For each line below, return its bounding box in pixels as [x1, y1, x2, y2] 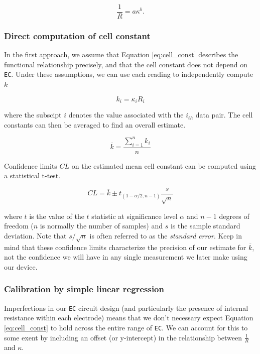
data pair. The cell [195, 109, 253, 120]
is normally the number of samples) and [40, 220, 163, 231]
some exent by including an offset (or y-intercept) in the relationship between [4, 332, 242, 342]
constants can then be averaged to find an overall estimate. [4, 119, 186, 130]
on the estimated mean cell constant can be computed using [71, 160, 256, 171]
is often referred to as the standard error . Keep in [89, 230, 242, 241]
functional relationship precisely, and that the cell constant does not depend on [4, 59, 247, 69]
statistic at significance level [91, 210, 178, 221]
